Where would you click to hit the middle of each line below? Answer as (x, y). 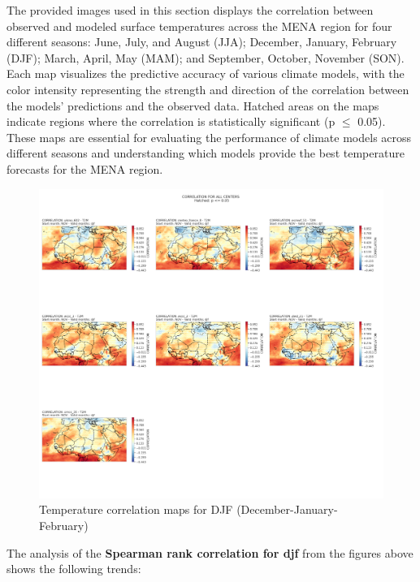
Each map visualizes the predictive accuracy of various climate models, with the (206, 73)
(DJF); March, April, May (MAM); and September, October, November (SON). (206, 57)
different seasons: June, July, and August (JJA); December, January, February (202, 42)
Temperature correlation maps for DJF (136, 509)
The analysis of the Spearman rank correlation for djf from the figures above (210, 552)
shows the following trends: (74, 569)
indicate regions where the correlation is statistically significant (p (171, 121)
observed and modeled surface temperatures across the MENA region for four (199, 26)
